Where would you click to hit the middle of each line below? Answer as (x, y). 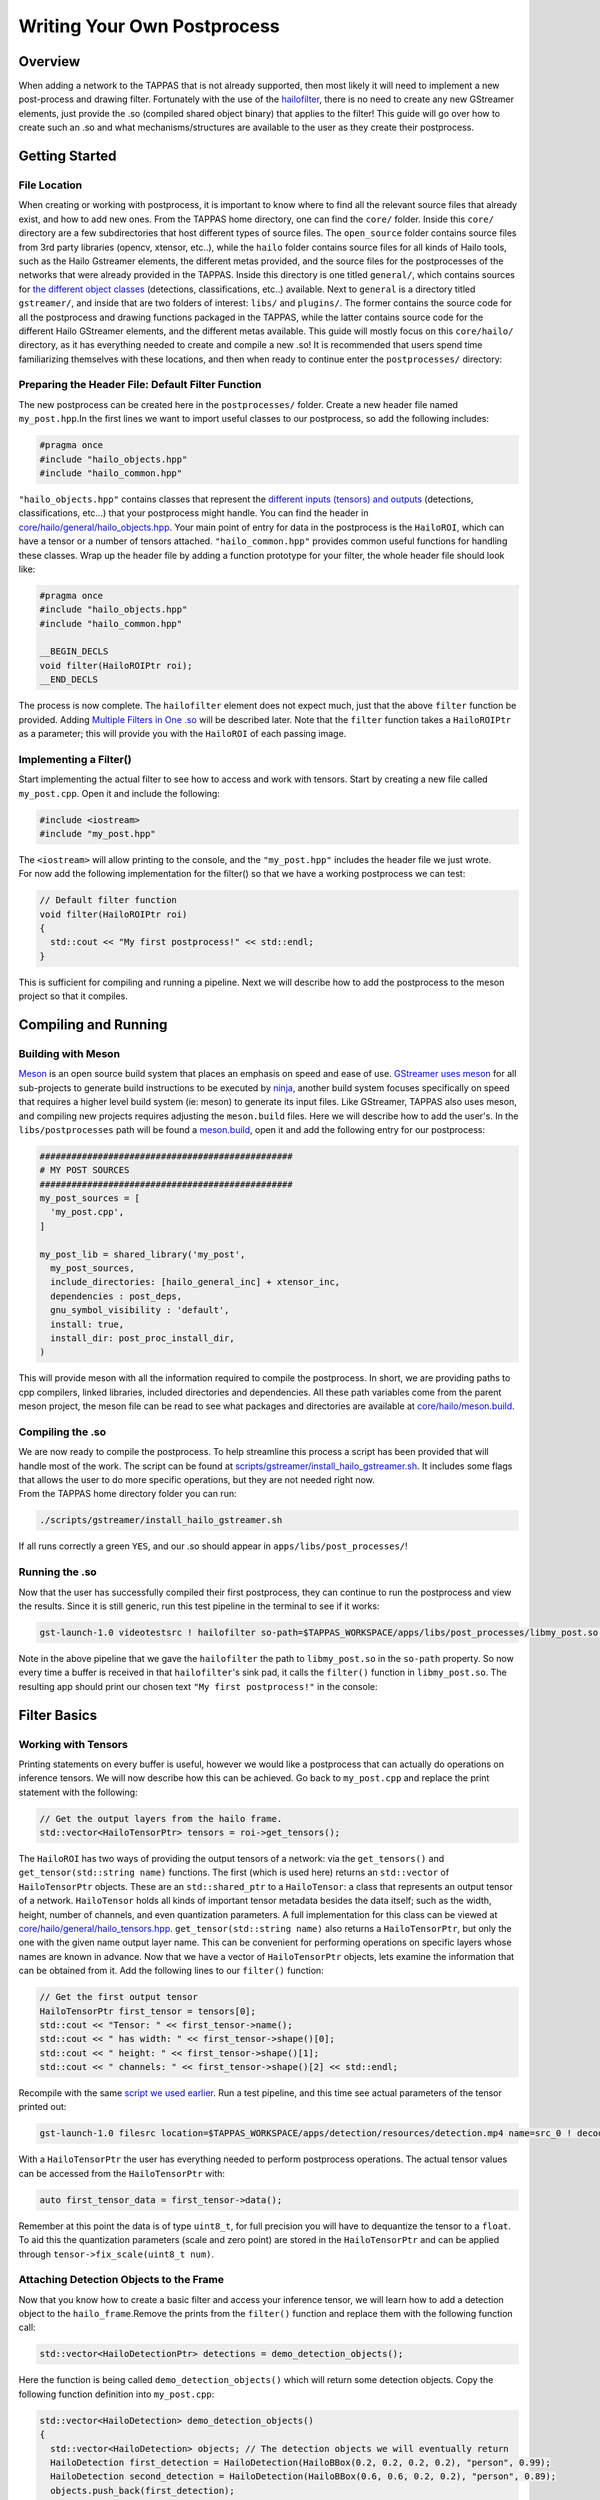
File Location (50, 185)
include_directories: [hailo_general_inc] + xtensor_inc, (195, 1282)
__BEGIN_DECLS (74, 651)
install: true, (87, 1324)
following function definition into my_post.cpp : (116, 2394)
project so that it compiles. (73, 996)
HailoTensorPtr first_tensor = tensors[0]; (148, 2011)
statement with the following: (78, 1792)
